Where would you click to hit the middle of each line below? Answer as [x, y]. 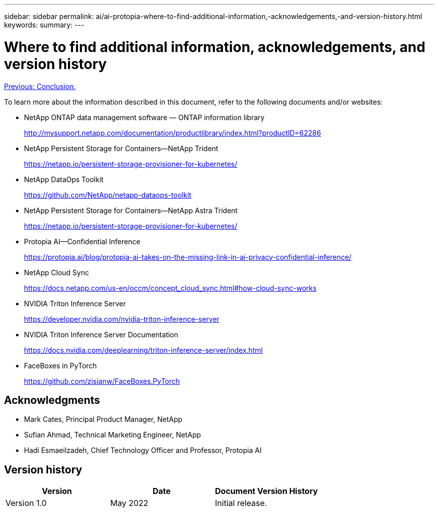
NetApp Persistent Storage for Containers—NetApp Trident [121, 148]
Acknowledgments [52, 400]
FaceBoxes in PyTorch [60, 365]
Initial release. [241, 503]
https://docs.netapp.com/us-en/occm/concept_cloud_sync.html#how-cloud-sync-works [170, 288]
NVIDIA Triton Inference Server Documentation [101, 334]
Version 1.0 [26, 503]
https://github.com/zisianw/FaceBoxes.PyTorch [102, 381]
